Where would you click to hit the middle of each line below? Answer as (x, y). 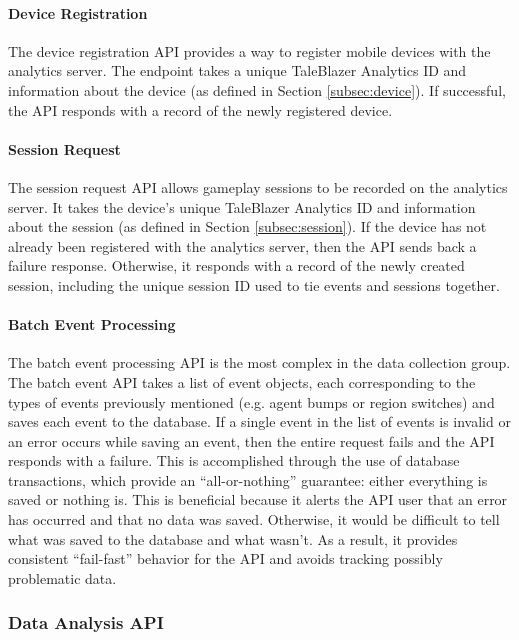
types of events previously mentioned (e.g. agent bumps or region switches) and (251, 401)
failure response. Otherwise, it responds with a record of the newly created (236, 265)
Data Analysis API (86, 622)
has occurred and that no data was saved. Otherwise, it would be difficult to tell (254, 519)
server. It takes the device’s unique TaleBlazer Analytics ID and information (242, 206)
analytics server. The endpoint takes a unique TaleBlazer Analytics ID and (237, 70)
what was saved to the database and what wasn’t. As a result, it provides (233, 538)
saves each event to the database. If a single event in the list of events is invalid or (259, 421)
